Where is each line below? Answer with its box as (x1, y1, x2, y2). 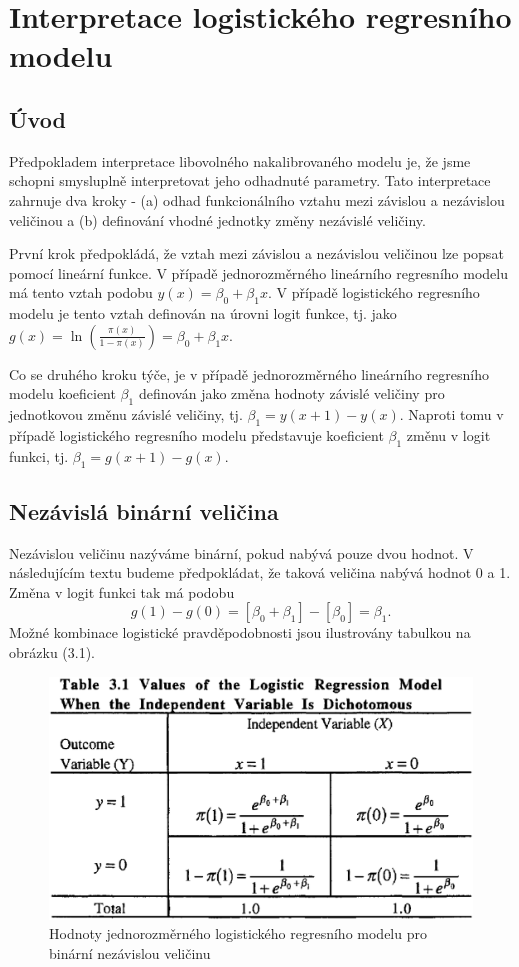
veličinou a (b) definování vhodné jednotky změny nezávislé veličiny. (9, 209, 426, 230)
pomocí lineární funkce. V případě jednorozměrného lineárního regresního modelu (9, 262, 508, 283)
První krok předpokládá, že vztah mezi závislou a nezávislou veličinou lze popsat (9, 243, 504, 264)
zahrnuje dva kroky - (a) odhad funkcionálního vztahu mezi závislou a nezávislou (9, 189, 505, 210)
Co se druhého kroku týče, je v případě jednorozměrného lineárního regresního (9, 363, 490, 384)
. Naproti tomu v (399, 404, 504, 425)
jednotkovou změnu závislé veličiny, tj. (9, 404, 243, 425)
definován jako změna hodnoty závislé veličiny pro (138, 383, 445, 404)
